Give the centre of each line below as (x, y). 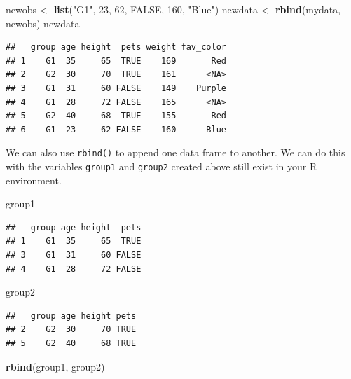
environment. (34, 180)
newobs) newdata (43, 23)
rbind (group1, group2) (55, 366)
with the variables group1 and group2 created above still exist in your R (161, 166)
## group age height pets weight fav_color (116, 47)
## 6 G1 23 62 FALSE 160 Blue (116, 129)
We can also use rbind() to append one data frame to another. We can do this (175, 152)
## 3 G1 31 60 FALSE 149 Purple (116, 88)
